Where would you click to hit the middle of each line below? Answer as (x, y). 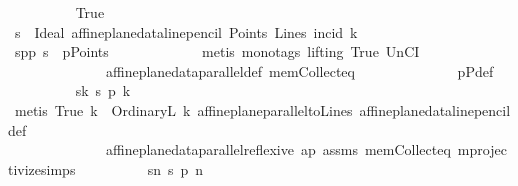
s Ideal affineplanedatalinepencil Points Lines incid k (186, 31)
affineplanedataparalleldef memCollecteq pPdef (299, 70)
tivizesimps (42, 168)
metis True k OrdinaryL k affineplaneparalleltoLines (183, 109)
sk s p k (103, 90)
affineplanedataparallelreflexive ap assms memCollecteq (278, 149)
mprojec (482, 149)
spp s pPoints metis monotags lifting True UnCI (217, 51)
